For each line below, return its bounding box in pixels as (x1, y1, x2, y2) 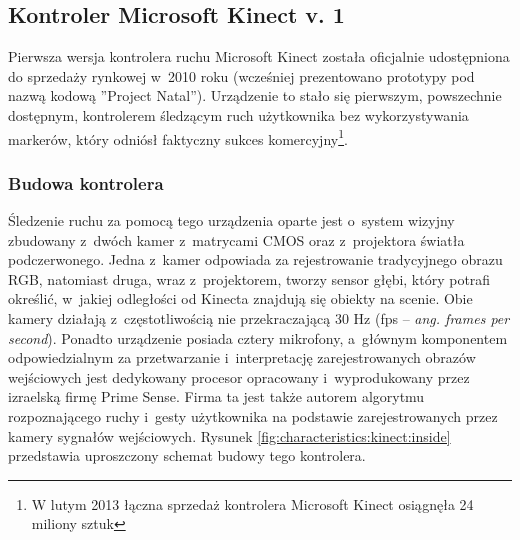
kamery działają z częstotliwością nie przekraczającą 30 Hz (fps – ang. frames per (8, 308, 510, 329)
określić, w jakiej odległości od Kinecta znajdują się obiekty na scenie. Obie (8, 288, 473, 309)
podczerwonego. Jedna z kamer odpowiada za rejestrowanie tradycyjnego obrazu (8, 249, 503, 270)
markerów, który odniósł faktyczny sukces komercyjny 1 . (8, 125, 348, 149)
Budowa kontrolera (8, 170, 164, 195)
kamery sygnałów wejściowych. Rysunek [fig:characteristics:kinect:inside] (8, 425, 451, 446)
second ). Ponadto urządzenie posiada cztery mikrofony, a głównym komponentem (8, 327, 508, 348)
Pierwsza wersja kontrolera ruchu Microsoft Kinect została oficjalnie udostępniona (8, 46, 510, 67)
